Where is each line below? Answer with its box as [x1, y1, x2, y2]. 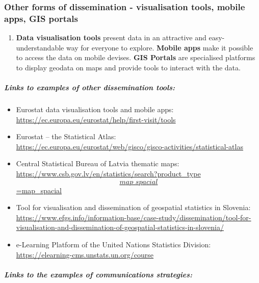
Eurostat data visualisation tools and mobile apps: [16, 104, 174, 115]
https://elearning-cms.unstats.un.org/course [16, 249, 154, 260]
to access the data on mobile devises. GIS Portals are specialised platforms [16, 52, 255, 63]
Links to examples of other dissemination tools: [4, 82, 175, 93]
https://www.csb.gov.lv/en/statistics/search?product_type [16, 168, 201, 179]
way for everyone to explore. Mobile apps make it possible [66, 42, 253, 53]
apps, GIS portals [4, 12, 78, 24]
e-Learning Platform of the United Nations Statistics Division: [16, 239, 211, 250]
